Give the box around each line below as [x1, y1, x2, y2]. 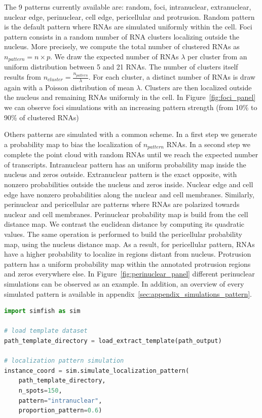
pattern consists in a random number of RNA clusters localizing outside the [4, 31, 239, 42]
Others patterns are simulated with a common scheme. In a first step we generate [4, 129, 257, 140]
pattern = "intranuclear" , [18, 397, 102, 404]
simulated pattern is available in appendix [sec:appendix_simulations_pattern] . [4, 288, 252, 299]
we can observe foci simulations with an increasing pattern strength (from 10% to [4, 102, 257, 113]
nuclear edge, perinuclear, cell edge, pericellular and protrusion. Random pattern [4, 11, 255, 22]
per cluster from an [187, 51, 247, 61]
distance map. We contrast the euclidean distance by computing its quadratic [4, 219, 245, 229]
